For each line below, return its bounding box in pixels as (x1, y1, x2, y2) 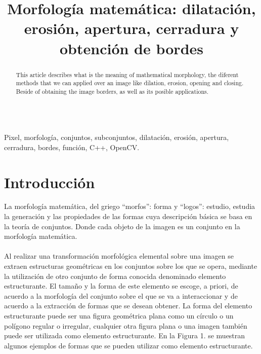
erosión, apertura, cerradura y (24, 18, 239, 39)
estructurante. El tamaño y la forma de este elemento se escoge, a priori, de (4, 280, 238, 291)
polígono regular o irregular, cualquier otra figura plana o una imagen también (4, 320, 247, 331)
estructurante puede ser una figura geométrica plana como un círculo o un (4, 310, 234, 321)
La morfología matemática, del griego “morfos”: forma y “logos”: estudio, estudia (4, 201, 255, 211)
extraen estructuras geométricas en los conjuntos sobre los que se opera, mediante (4, 261, 257, 271)
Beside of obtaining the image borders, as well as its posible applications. (16, 87, 208, 95)
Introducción (4, 171, 95, 192)
